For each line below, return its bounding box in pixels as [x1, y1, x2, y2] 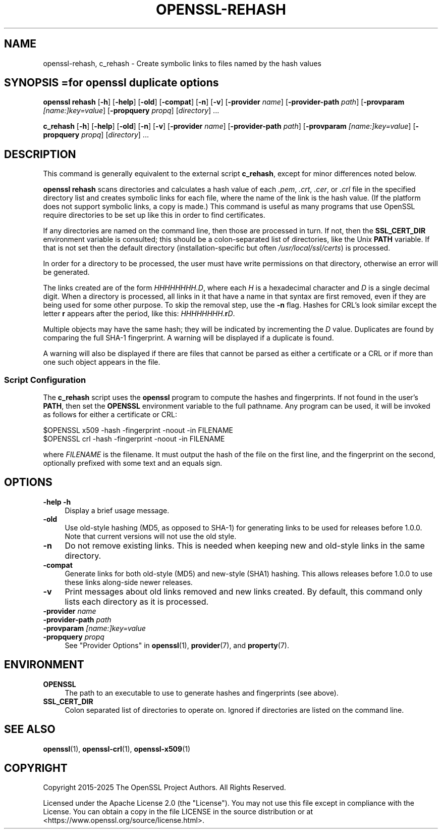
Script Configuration [4, 374, 86, 385]
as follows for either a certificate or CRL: [43, 410, 177, 419]
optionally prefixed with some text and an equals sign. [43, 459, 223, 468]
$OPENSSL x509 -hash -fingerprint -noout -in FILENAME [43, 426, 234, 435]
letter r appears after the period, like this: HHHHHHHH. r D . [43, 309, 235, 318]
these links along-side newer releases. [65, 577, 193, 586]
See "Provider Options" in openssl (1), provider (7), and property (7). [65, 641, 289, 650]
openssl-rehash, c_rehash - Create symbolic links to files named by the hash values [43, 59, 321, 68]
